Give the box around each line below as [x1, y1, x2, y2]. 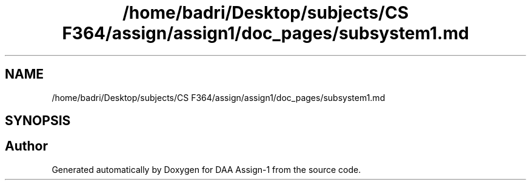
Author [5, 138, 48, 154]
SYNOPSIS [5, 113, 71, 129]
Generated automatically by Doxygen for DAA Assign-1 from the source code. [52, 164, 361, 175]
